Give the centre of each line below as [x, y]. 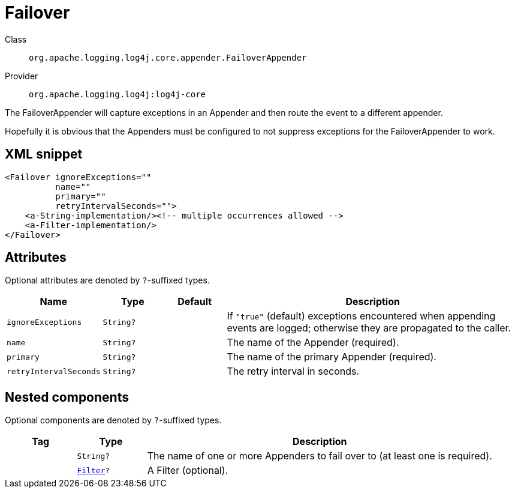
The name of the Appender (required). [313, 343]
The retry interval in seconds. [293, 371]
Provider [22, 76]
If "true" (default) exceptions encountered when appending [361, 316]
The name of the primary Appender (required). [332, 357]
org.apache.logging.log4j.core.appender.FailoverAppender [168, 57]
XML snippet [44, 154]
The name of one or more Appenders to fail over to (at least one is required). [320, 456]
